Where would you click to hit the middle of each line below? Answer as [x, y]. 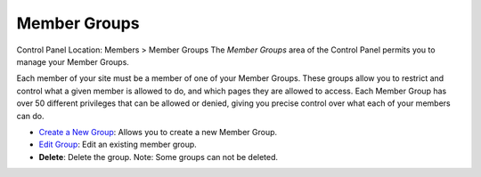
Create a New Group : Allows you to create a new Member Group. [158, 132]
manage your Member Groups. [73, 61]
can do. [30, 116]
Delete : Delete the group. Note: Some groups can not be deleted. [159, 157]
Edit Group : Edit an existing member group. [118, 145]
